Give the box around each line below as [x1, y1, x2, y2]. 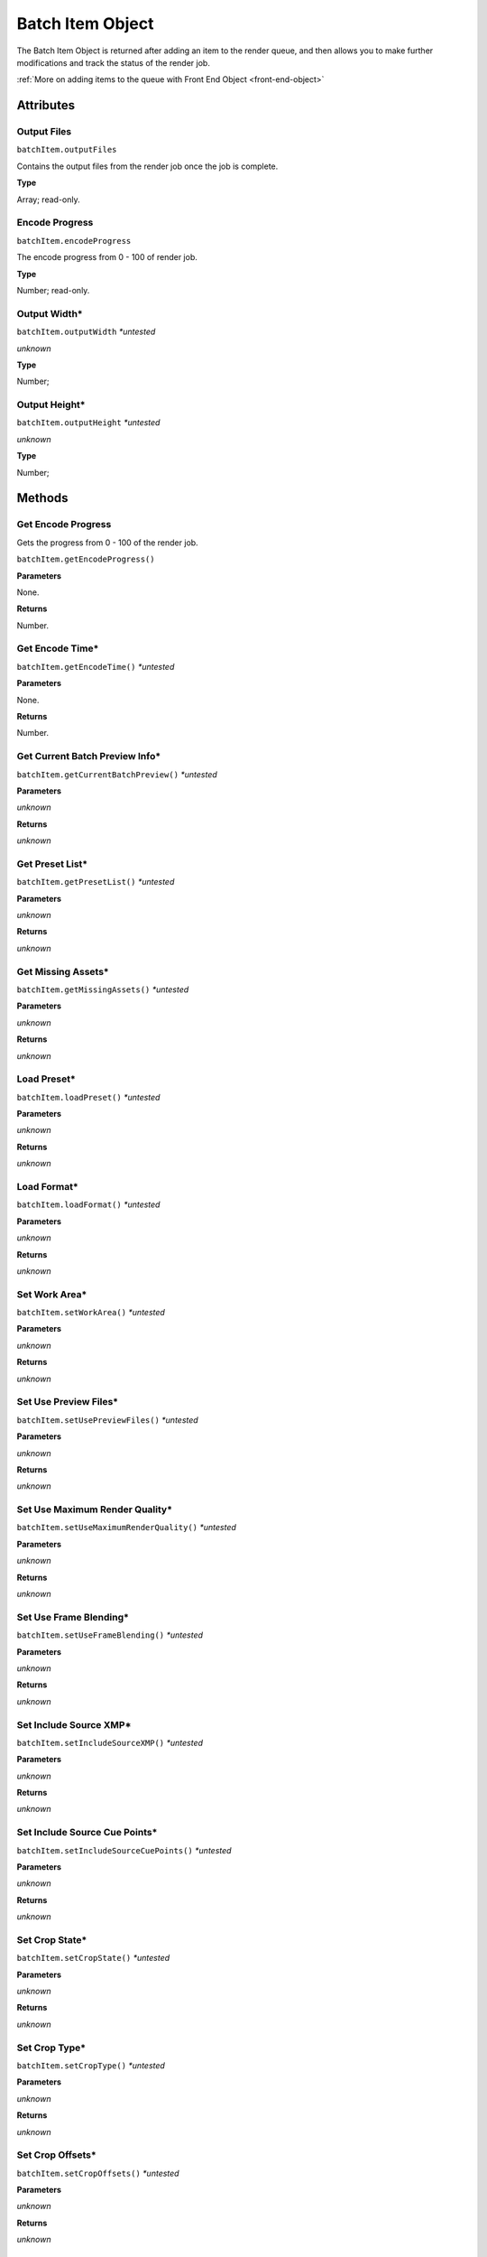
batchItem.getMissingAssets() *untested [16, 984, 189, 995]
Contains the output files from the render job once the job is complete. [16, 161, 279, 172]
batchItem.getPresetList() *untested [16, 877, 175, 887]
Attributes [16, 98, 76, 113]
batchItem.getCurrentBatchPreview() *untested [16, 768, 218, 780]
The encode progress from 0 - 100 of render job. [16, 252, 198, 263]
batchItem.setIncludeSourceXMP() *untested [16, 1737, 203, 1748]
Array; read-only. [16, 194, 80, 205]
